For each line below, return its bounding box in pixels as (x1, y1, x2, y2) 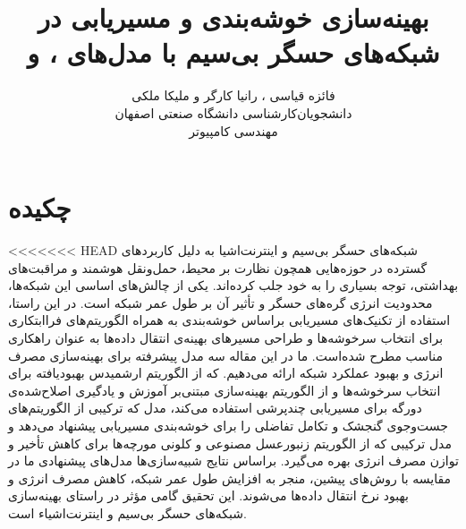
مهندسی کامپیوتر (189, 121, 278, 140)
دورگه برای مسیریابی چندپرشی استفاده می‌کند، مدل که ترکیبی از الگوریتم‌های (8, 398, 422, 417)
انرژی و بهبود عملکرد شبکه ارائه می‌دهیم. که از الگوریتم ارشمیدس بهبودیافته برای (8, 363, 444, 382)
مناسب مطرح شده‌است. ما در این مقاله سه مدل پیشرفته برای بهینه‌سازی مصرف (8, 346, 444, 364)
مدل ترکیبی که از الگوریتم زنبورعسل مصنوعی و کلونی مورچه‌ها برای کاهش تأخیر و (8, 433, 452, 452)
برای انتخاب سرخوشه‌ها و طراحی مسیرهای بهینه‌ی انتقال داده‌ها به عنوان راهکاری (8, 328, 444, 346)
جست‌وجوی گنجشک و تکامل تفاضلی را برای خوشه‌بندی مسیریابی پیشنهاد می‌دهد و (8, 415, 448, 434)
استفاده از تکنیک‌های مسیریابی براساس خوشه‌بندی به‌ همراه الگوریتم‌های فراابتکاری (8, 311, 451, 329)
